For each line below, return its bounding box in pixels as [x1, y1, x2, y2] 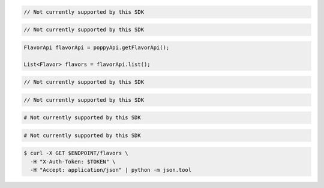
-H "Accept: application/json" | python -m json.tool [30, 166, 192, 174]
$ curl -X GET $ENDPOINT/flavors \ [23, 150, 128, 157]
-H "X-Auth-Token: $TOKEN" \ [30, 158, 116, 165]
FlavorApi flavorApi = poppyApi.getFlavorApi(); [23, 44, 170, 51]
